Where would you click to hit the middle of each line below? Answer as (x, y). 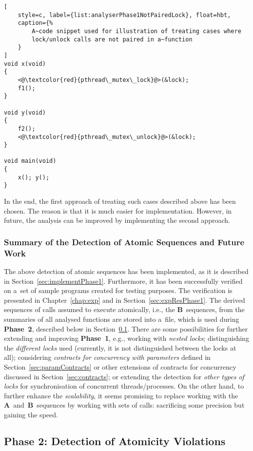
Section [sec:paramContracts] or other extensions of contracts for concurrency (120, 366)
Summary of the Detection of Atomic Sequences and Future (124, 242)
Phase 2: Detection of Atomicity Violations (115, 441)
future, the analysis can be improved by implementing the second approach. (117, 220)
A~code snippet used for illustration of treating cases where (136, 31)
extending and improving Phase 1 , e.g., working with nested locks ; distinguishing (126, 338)
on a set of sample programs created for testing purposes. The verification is (118, 290)
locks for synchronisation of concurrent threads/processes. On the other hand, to (124, 386)
